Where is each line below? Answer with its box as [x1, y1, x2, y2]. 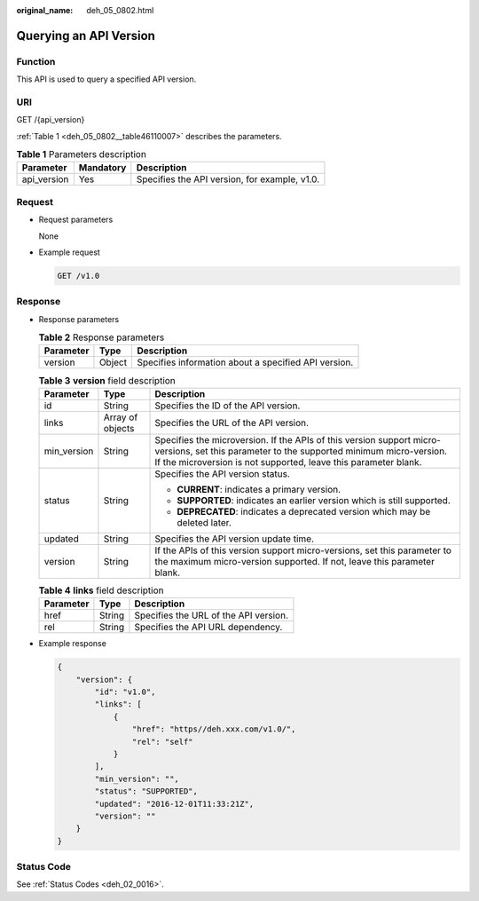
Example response [38, 638, 106, 649]
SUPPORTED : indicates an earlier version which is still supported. [177, 494, 452, 506]
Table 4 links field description [38, 584, 164, 597]
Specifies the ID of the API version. [154, 399, 301, 412]
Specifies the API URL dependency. [134, 621, 283, 634]
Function [16, 55, 56, 67]
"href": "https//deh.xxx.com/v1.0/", [131, 724, 296, 734]
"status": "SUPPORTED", [94, 786, 199, 796]
